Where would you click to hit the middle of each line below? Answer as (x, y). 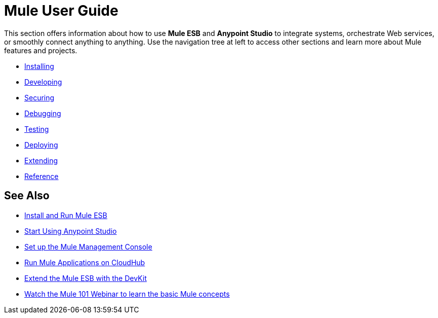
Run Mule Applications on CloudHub (85, 262)
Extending (41, 160)
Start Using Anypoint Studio (71, 231)
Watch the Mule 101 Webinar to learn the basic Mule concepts (127, 294)
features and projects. (41, 50)
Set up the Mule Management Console (88, 246)
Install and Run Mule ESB (66, 215)
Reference (42, 176)
